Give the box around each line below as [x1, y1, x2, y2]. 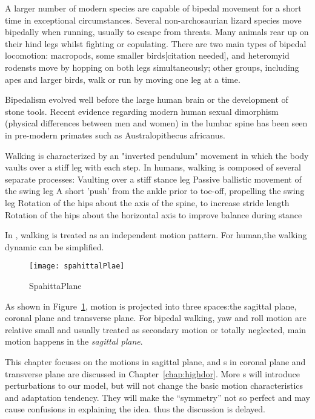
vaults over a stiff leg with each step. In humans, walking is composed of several [5, 161, 301, 174]
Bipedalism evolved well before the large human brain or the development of [5, 93, 288, 106]
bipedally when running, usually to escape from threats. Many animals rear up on [5, 25, 309, 38]
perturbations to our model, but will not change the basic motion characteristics [5, 379, 303, 392]
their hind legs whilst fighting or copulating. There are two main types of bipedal [5, 37, 307, 50]
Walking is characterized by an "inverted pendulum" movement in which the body [5, 149, 309, 161]
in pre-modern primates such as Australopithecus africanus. [5, 128, 225, 141]
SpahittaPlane [29, 279, 82, 291]
